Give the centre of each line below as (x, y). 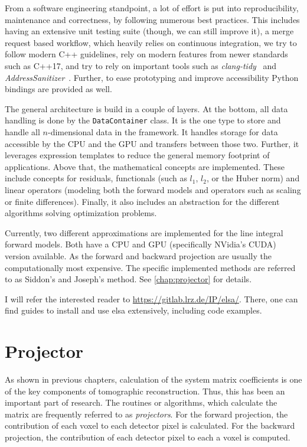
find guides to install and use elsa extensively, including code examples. (133, 310)
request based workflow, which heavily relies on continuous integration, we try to (151, 42)
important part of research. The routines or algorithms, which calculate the (141, 402)
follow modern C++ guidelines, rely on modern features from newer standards (146, 54)
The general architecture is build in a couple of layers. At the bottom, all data (146, 108)
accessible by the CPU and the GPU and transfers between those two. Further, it (152, 143)
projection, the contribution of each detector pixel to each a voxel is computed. (148, 437)
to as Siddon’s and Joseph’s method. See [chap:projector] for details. (128, 279)
